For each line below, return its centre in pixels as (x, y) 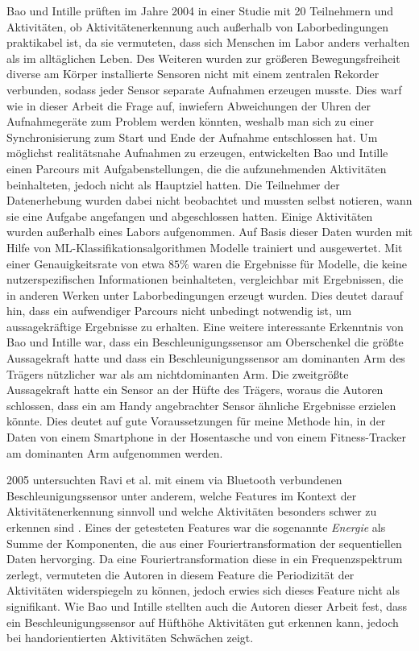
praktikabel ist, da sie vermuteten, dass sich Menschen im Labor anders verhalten (208, 42)
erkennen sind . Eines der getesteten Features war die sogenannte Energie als (196, 527)
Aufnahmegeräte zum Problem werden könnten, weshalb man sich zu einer (190, 121)
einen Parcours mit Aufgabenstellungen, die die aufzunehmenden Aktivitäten (197, 168)
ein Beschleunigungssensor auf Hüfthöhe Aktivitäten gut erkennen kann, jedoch (203, 622)
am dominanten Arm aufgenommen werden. (115, 452)
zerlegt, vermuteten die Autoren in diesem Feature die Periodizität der (180, 574)
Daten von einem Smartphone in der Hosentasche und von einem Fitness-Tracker (206, 437)
